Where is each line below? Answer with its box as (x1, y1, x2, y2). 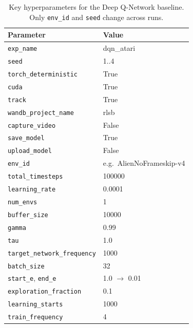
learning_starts (8, 301, 63, 308)
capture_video (8, 122, 56, 129)
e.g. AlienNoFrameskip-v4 (103, 158, 185, 168)
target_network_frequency (8, 249, 96, 257)
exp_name (8, 45, 37, 53)
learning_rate (8, 186, 56, 194)
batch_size (8, 262, 45, 270)
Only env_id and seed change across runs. (29, 11, 164, 22)
